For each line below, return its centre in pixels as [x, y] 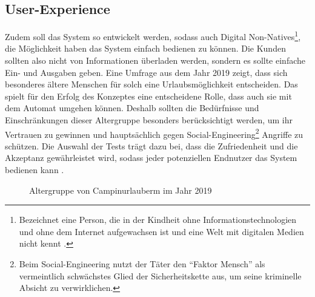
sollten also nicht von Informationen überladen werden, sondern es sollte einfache [155, 60]
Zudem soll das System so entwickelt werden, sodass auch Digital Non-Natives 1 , [153, 36]
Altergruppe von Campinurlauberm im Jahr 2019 [121, 190]
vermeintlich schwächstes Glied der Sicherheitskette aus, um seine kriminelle [160, 275]
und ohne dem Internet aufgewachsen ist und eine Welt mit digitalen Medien [161, 231]
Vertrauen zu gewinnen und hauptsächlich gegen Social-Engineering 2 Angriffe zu [154, 133]
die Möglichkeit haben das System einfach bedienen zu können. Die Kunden [145, 48]
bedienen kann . [35, 170]
